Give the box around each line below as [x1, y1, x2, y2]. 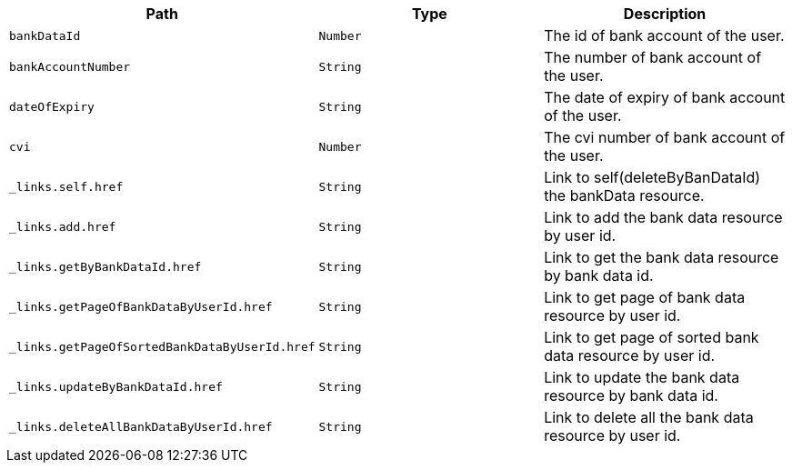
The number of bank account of [544, 48, 762, 66]
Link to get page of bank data [544, 288, 746, 306]
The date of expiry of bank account [544, 88, 786, 106]
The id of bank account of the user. [544, 26, 785, 45]
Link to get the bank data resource [544, 248, 779, 266]
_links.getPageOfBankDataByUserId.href [9, 299, 273, 314]
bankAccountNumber [9, 59, 131, 74]
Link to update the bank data [544, 368, 740, 386]
